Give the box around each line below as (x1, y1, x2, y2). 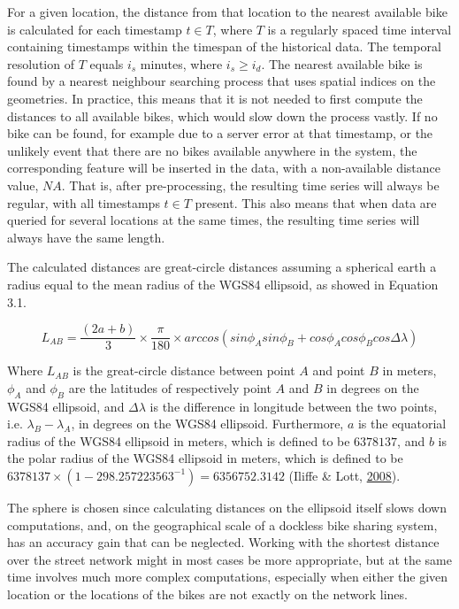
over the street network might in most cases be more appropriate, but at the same (7, 550, 452, 568)
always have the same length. (7, 227, 165, 246)
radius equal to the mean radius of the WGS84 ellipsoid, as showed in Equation (7, 274, 439, 293)
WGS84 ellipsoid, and (7, 397, 125, 415)
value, (7, 175, 39, 194)
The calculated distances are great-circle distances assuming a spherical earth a (7, 258, 437, 276)
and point (312, 361, 365, 380)
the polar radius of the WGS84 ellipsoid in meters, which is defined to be (7, 449, 403, 467)
